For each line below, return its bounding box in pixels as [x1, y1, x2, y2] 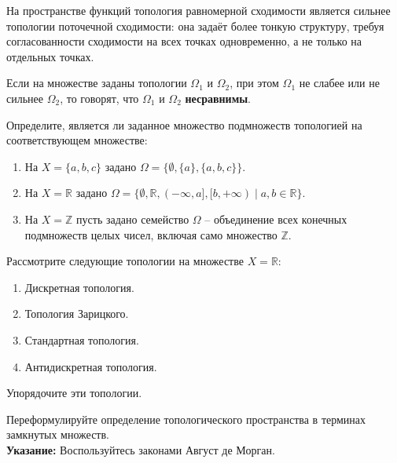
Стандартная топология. [24, 331, 139, 348]
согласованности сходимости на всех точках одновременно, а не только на [6, 33, 362, 49]
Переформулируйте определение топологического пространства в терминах [6, 410, 366, 427]
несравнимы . [185, 89, 252, 106]
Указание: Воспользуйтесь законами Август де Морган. [6, 441, 275, 458]
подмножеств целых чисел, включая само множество [24, 226, 278, 242]
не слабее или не [299, 75, 380, 91]
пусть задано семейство [76, 210, 189, 227]
